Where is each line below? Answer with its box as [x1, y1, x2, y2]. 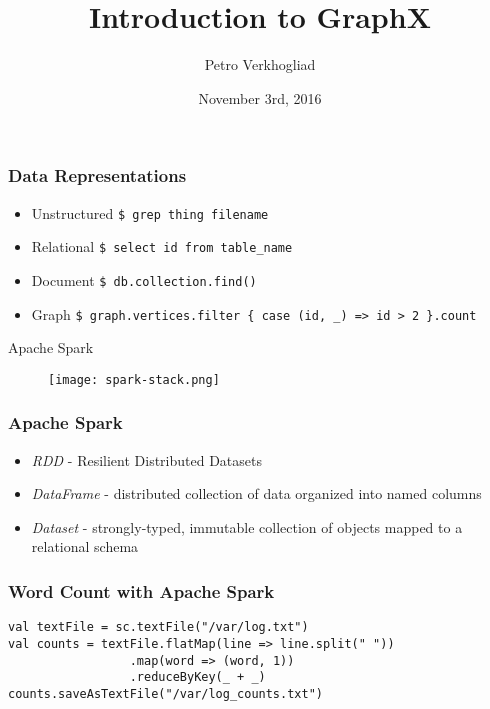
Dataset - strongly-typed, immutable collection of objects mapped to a [31, 516, 463, 537]
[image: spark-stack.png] [48, 372, 220, 387]
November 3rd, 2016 [198, 87, 322, 108]
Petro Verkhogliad [204, 54, 316, 75]
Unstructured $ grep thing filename [31, 202, 269, 223]
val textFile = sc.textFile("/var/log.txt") [8, 620, 309, 635]
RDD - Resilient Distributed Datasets [31, 449, 263, 470]
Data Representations [8, 163, 187, 188]
